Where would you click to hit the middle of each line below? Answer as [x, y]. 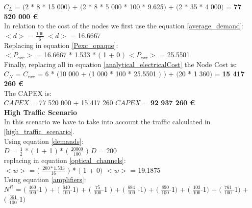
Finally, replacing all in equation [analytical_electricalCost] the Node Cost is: [120, 64]
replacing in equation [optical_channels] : [65, 160]
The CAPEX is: [28, 93]
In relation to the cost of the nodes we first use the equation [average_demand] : [124, 26]
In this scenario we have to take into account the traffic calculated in [107, 122]
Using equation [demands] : [44, 141]
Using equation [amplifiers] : [45, 179]
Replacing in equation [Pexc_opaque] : [61, 45]
